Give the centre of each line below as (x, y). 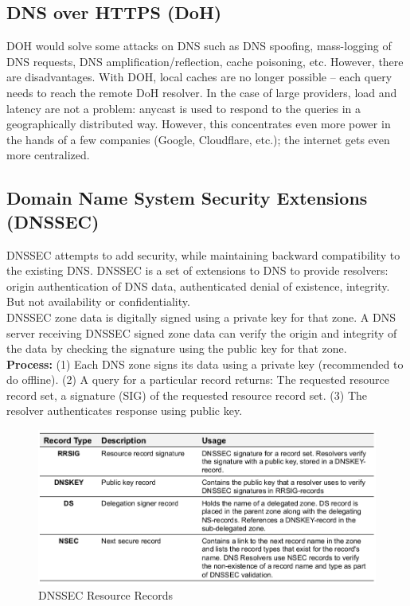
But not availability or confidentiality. (98, 301)
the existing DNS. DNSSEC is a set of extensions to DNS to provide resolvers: (197, 270)
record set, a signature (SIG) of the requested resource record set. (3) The (187, 395)
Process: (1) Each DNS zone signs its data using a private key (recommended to (205, 364)
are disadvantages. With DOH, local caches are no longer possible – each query (199, 77)
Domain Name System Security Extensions (187, 198)
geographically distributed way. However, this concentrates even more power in (199, 124)
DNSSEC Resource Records (105, 595)
